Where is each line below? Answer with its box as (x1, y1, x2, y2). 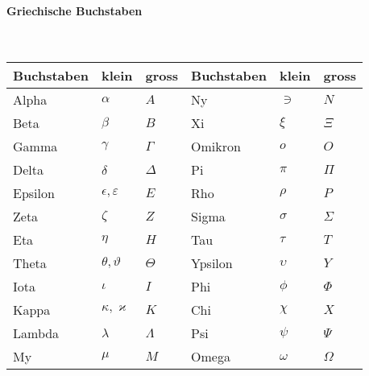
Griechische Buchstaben (6, 2, 143, 19)
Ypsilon (191, 254, 233, 273)
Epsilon (13, 184, 55, 203)
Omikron (191, 137, 241, 156)
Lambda (13, 324, 60, 343)
